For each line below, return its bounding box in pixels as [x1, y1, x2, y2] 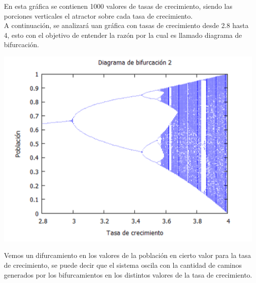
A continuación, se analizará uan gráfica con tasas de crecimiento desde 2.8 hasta [4, 20, 249, 30]
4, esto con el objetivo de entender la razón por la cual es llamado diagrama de [4, 29, 242, 40]
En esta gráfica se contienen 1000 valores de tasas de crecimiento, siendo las [4, 1, 232, 11]
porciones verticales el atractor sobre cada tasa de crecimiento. [4, 10, 193, 21]
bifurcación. [4, 39, 39, 50]
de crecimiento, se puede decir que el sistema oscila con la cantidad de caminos [4, 260, 242, 270]
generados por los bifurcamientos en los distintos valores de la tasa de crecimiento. [4, 269, 252, 280]
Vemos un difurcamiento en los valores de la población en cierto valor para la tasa [4, 250, 251, 260]
